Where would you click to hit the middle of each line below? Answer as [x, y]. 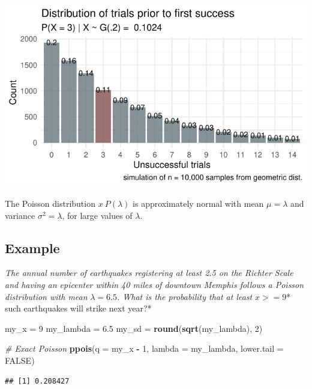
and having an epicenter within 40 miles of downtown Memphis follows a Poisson [154, 284]
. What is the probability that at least [184, 296]
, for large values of [97, 215]
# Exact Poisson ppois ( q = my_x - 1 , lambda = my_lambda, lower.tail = [144, 348]
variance [20, 215]
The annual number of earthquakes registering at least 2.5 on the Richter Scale [149, 273]
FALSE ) [20, 360]
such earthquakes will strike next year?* [78, 308]
